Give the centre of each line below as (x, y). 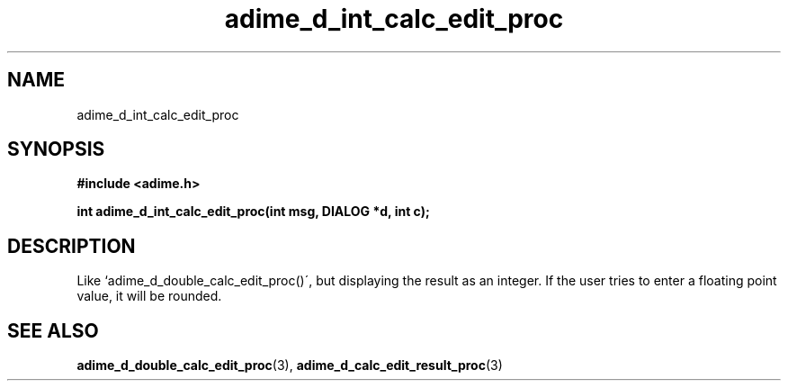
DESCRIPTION (72, 246)
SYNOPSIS (56, 149)
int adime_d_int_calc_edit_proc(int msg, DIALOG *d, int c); (253, 212)
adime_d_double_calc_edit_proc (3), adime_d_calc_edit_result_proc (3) (290, 365)
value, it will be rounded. (149, 296)
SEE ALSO (53, 330)
